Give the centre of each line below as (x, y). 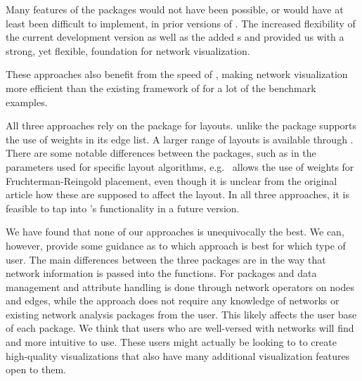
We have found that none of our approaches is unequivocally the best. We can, (175, 232)
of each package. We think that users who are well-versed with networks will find (180, 328)
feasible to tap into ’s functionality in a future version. (123, 208)
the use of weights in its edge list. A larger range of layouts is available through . (180, 139)
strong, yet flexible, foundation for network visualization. (128, 50)
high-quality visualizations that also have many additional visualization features (178, 355)
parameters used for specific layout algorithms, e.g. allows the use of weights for (180, 166)
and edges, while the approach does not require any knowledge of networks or (173, 301)
